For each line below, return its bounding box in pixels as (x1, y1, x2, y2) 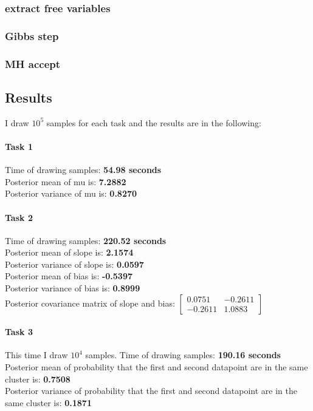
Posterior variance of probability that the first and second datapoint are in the (5, 384, 297, 397)
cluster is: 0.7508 (5, 372, 71, 385)
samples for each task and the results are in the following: (46, 116, 261, 129)
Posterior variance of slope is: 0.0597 (5, 257, 144, 270)
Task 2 (5, 211, 33, 223)
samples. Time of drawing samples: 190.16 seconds (85, 348, 281, 361)
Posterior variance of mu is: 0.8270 (5, 187, 137, 200)
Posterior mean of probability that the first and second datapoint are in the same (5, 361, 308, 373)
